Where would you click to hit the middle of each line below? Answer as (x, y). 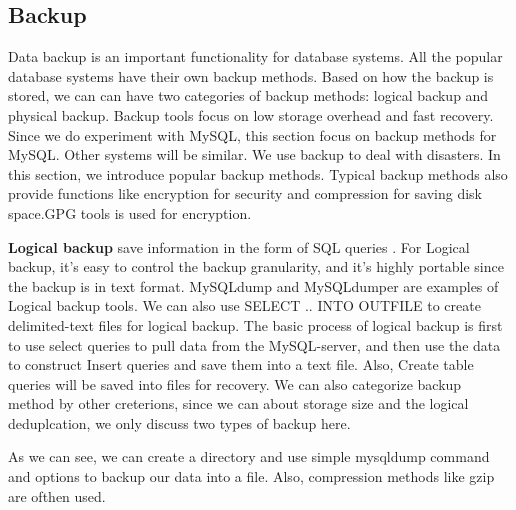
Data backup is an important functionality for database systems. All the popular (255, 56)
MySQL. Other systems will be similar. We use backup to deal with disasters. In (254, 154)
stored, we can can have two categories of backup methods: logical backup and (248, 95)
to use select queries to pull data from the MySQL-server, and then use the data (254, 344)
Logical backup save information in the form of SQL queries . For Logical (239, 246)
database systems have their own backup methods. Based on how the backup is (251, 75)
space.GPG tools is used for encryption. (130, 212)
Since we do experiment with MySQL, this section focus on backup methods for (252, 134)
